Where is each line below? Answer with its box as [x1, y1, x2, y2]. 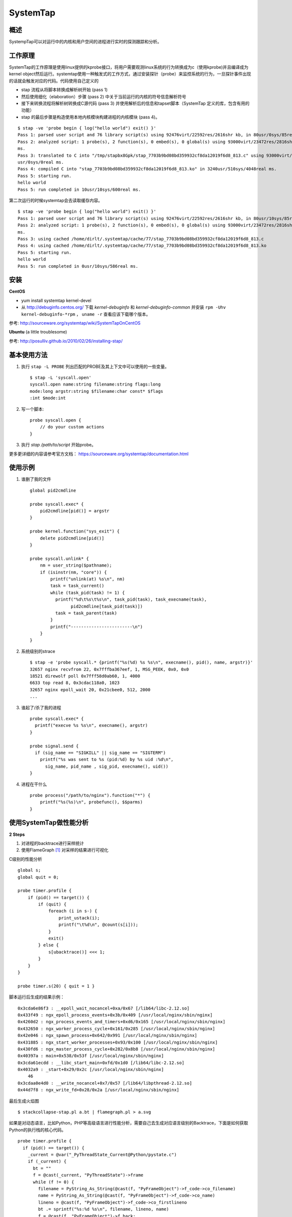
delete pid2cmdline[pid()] [39, 535, 105, 541]
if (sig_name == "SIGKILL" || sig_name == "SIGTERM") [35, 750, 166, 756]
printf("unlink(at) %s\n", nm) [50, 576, 125, 582]
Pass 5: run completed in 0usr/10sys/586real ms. [18, 263, 139, 269]
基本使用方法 [9, 350, 48, 359]
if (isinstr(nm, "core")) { [39, 570, 107, 575]
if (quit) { [38, 902, 67, 907]
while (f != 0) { [33, 1179, 74, 1185]
